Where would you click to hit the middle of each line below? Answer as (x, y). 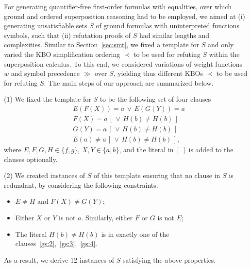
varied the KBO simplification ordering (62, 54)
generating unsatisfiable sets (46, 26)
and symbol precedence (45, 73)
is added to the (211, 150)
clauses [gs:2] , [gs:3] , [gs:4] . (56, 243)
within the (224, 54)
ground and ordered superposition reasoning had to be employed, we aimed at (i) (125, 16)
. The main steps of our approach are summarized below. (129, 82)
